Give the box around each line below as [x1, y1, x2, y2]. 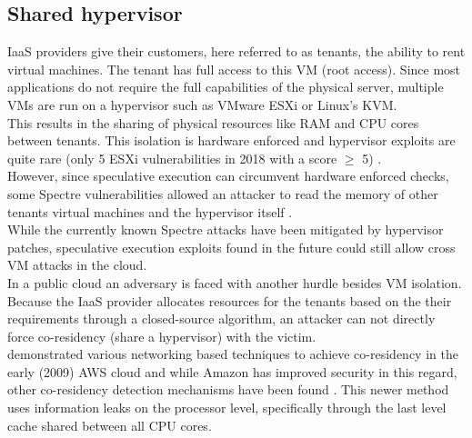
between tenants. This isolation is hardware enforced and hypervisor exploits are [7, 131, 456, 150]
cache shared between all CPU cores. [7, 415, 212, 434]
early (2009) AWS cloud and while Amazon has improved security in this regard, [7, 362, 457, 381]
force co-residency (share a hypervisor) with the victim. [7, 326, 316, 345]
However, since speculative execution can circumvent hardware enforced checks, [7, 166, 449, 185]
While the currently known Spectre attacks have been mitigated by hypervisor [7, 220, 444, 239]
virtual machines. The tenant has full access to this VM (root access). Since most [7, 59, 461, 78]
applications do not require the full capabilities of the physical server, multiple [7, 77, 444, 96]
